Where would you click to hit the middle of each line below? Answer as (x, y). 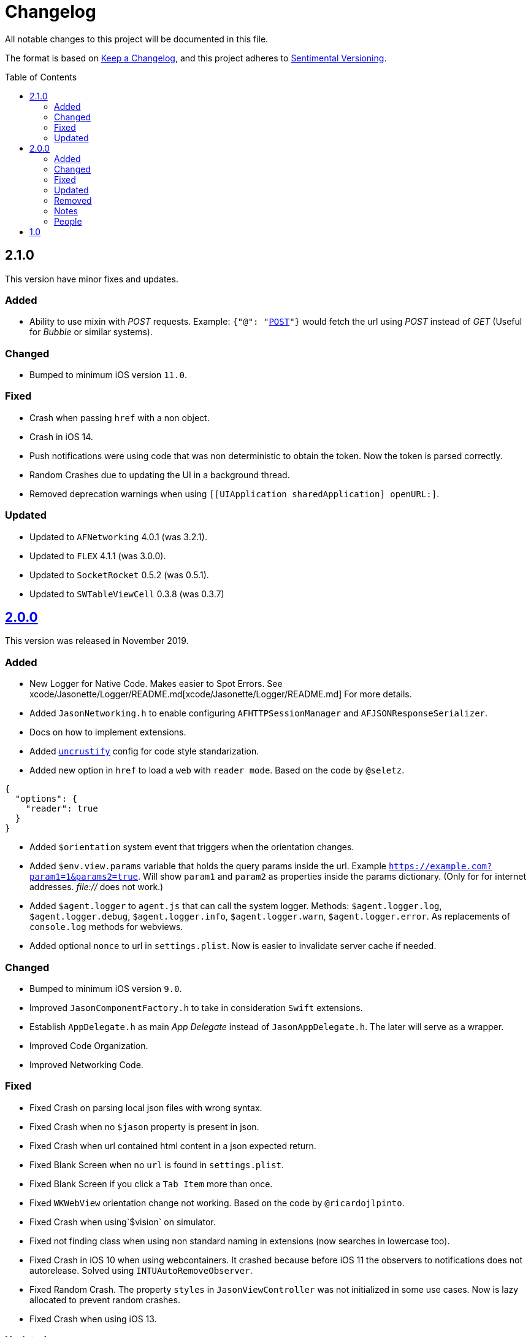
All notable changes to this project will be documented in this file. (137, 39)
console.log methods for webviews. (106, 927)
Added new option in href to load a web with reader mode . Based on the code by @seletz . (217, 770)
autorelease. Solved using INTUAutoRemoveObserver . (141, 1270)
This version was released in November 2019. (97, 641)
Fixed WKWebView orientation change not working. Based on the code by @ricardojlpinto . (217, 1203)
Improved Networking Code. (86, 1064)
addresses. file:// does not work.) (97, 887)
